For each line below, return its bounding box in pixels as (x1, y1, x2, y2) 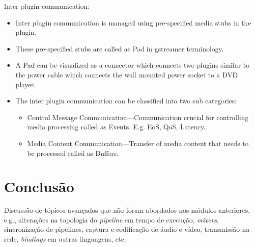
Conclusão (4, 176, 74, 197)
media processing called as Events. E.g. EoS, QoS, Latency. (27, 122, 206, 132)
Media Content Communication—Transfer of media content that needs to (27, 138, 249, 148)
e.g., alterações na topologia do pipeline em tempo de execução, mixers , (4, 214, 219, 224)
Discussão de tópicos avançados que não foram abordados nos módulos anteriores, (4, 205, 250, 215)
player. (15, 79, 36, 89)
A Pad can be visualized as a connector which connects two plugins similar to (15, 60, 250, 70)
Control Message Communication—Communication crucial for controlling (27, 112, 249, 122)
